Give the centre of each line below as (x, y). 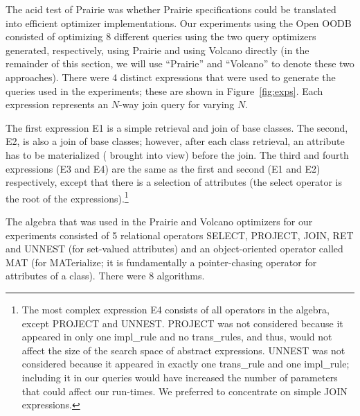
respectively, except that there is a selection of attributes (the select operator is (174, 182)
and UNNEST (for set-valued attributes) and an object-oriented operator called (174, 249)
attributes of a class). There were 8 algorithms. (105, 276)
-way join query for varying (177, 104)
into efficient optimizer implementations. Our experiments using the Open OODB (179, 23)
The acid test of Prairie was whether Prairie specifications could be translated (171, 9)
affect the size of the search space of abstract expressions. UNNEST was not (183, 350)
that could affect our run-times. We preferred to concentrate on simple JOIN (184, 391)
